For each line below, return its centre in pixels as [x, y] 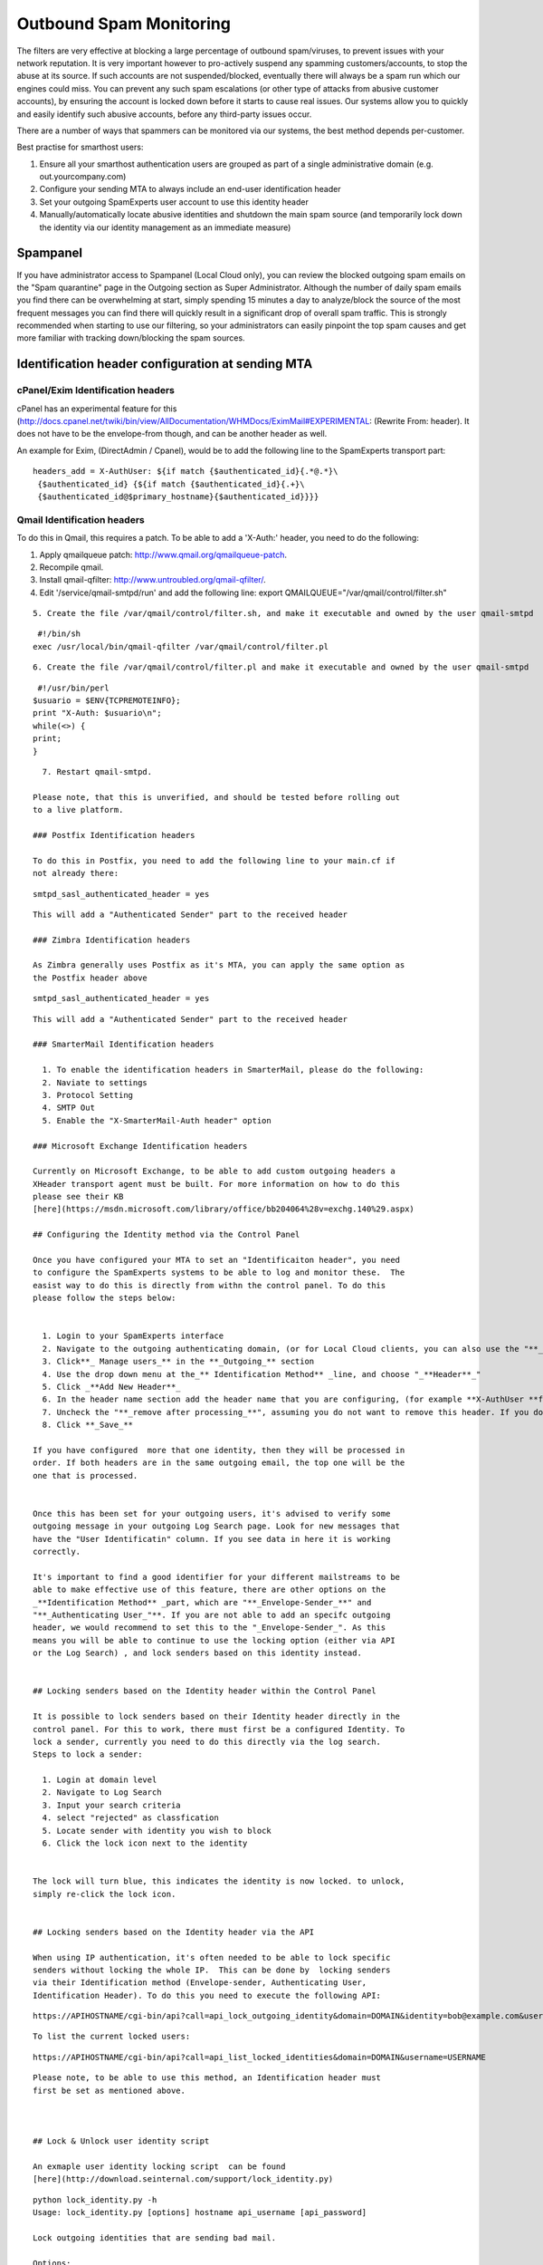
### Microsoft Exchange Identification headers [140, 1146]
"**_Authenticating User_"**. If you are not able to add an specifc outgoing [212, 1614]
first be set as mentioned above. [109, 2090]
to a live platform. [78, 810]
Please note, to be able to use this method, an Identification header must [207, 2078]
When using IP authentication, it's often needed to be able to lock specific [212, 1957]
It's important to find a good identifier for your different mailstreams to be [217, 1577]
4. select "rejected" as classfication [130, 1818]
